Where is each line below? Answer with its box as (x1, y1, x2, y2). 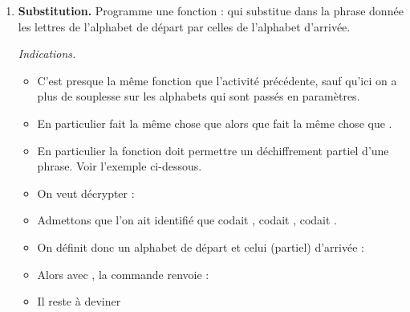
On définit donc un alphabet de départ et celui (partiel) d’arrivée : (37, 238, 364, 255)
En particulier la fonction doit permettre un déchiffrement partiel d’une (37, 142, 389, 158)
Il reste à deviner (37, 293, 121, 310)
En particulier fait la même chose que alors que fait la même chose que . (37, 114, 392, 131)
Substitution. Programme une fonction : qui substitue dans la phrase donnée (18, 2, 404, 18)
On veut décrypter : (37, 184, 135, 201)
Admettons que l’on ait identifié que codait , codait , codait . (37, 211, 338, 228)
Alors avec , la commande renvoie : (37, 265, 209, 282)
